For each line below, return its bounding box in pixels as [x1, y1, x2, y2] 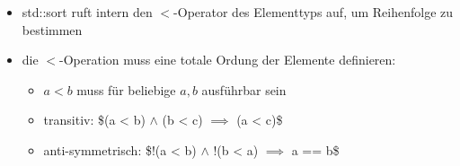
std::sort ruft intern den [22, 3, 153, 21]
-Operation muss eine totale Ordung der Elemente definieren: [59, 50, 396, 69]
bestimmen [22, 20, 83, 39]
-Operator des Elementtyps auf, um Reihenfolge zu [173, 3, 454, 21]
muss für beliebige [76, 80, 176, 99]
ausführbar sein [201, 80, 287, 99]
